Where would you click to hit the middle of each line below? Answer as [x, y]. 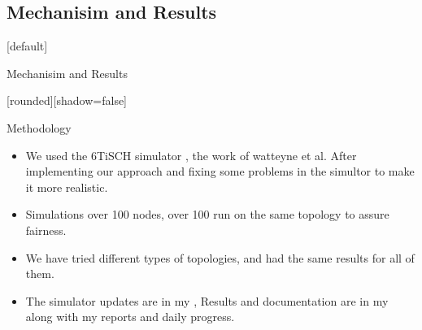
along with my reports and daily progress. [130, 317]
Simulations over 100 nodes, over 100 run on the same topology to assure [207, 214]
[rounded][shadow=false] [67, 100]
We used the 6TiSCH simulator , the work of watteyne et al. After [191, 155]
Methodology [39, 127]
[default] [27, 46]
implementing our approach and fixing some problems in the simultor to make [220, 171]
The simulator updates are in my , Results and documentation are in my [207, 300]
